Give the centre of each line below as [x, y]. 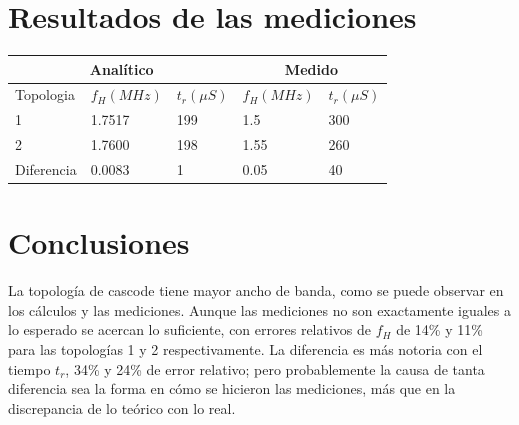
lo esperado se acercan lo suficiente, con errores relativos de [190, 329]
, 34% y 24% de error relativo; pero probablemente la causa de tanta [275, 368]
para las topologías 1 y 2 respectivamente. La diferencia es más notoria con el [245, 349]
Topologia [45, 94]
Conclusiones [99, 242]
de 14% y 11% [439, 329]
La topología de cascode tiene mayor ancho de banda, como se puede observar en [256, 290]
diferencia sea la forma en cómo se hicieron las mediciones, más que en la [232, 388]
